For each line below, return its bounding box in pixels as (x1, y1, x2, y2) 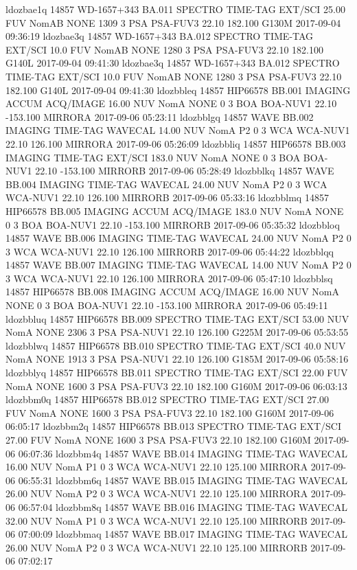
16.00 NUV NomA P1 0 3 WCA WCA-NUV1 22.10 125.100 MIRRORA (5, 459, 308, 474)
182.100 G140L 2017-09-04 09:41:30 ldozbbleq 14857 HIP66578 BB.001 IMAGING (5, 82, 351, 97)
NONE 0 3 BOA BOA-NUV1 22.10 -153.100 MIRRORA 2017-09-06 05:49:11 (5, 298, 328, 312)
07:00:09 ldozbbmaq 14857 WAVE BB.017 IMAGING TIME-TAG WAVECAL (18, 527, 348, 541)
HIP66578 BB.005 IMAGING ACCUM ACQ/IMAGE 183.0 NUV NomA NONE (5, 203, 344, 218)
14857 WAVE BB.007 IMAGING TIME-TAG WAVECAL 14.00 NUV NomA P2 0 (5, 258, 352, 272)
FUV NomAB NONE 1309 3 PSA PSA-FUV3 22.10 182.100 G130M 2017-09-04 (5, 15, 341, 30)
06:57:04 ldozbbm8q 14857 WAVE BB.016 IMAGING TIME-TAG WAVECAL (18, 499, 348, 514)
